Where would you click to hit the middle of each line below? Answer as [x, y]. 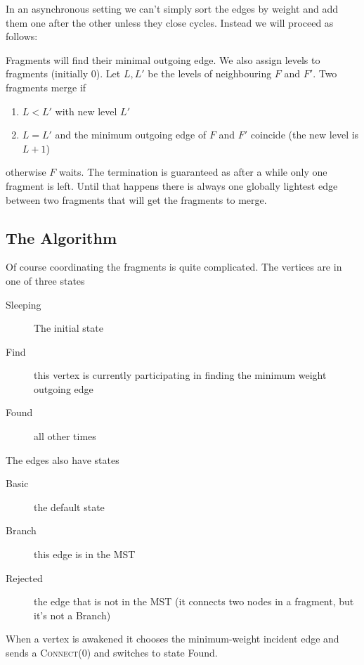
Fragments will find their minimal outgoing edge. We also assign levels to [163, 59]
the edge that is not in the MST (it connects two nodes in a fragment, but [194, 601]
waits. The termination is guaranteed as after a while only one [193, 172]
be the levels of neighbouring [210, 73]
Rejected [24, 577]
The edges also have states [63, 459]
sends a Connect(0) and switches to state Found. [112, 653]
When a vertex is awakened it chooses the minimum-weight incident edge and [173, 639]
